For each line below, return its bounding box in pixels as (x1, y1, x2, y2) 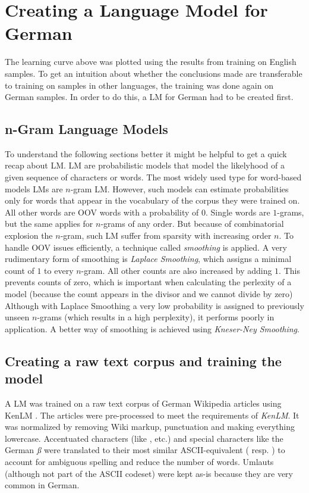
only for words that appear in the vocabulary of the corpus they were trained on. (5, 194, 300, 207)
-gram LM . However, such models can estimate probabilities (70, 182, 289, 195)
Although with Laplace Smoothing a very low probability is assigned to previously (5, 299, 304, 311)
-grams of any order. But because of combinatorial (100, 217, 284, 230)
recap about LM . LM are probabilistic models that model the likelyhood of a (5, 159, 285, 171)
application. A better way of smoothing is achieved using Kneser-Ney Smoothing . (5, 322, 299, 335)
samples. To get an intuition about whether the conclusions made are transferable (5, 67, 302, 79)
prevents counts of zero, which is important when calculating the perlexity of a (5, 276, 292, 288)
